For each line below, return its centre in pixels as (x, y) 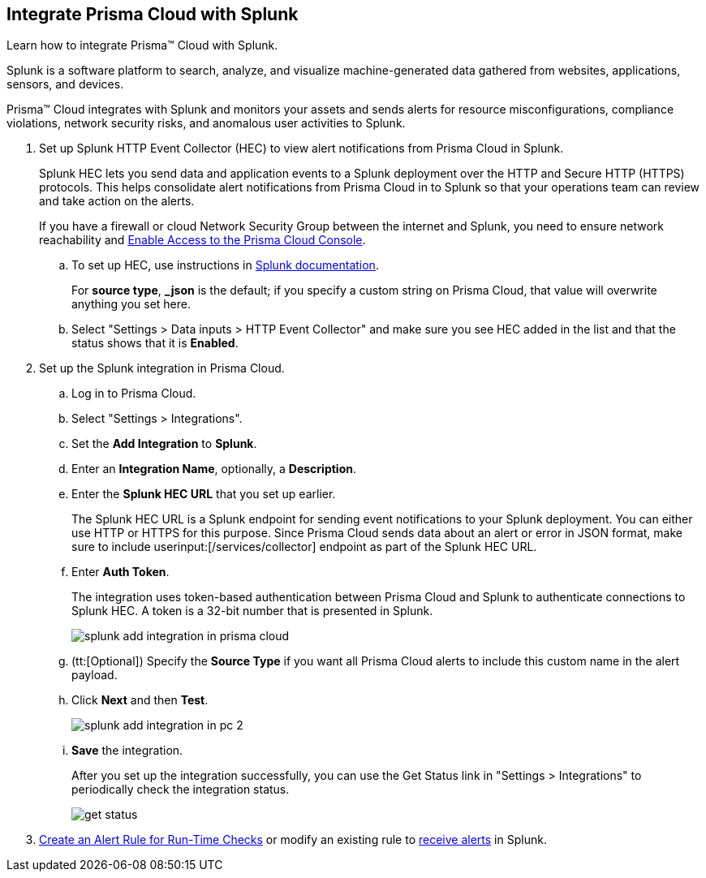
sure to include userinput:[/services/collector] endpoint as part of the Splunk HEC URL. (304, 547)
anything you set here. (131, 304)
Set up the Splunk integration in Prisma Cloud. (162, 368)
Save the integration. (127, 751)
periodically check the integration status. (181, 790)
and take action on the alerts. (117, 201)
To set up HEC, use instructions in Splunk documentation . (225, 265)
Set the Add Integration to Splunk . (164, 444)
